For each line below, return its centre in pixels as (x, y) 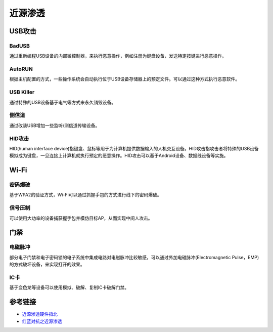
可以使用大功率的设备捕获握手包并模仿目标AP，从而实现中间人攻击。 (81, 218)
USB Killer (22, 92)
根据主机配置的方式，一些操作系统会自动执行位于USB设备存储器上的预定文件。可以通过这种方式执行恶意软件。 (125, 79)
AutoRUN (21, 69)
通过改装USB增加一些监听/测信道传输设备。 (55, 125)
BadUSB (20, 46)
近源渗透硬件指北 (40, 314)
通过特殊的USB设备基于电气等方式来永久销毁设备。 (63, 102)
